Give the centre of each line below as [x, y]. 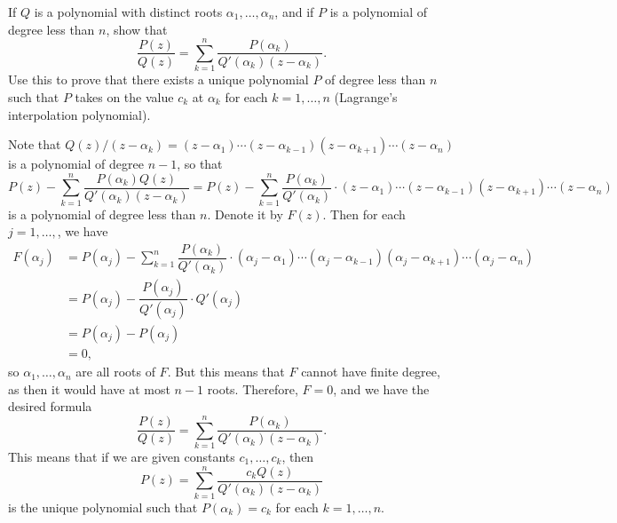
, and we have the [381, 388]
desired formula [50, 406]
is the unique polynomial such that [103, 507]
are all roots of [115, 372]
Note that [35, 144]
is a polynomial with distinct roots [128, 12]
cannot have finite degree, [371, 372]
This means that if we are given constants [122, 456]
